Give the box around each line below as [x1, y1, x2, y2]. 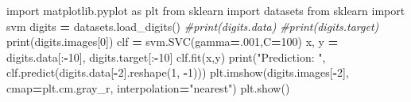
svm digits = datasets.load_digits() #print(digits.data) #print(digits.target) [6, 17, 379, 34]
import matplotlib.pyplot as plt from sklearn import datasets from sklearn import [6, 2, 405, 18]
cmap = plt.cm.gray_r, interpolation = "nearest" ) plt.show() [6, 79, 290, 96]
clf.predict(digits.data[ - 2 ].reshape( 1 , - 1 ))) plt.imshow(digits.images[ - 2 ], [6, 64, 349, 81]
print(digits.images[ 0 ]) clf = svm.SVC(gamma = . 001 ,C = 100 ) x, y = [6, 33, 339, 50]
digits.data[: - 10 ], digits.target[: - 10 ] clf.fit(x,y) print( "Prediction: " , [6, 48, 326, 65]
